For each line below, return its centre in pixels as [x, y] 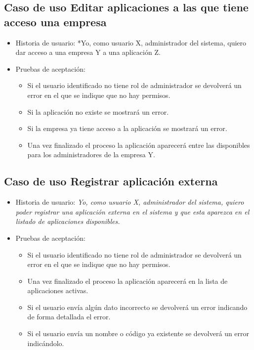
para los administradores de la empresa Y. [91, 154]
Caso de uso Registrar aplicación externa [111, 181]
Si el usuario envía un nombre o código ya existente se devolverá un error [138, 333]
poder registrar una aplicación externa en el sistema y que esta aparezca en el [132, 211]
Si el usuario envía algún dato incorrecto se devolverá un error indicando [137, 307]
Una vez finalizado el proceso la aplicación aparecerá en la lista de [127, 281]
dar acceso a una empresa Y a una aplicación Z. [88, 52]
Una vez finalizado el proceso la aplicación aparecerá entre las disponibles [139, 145]
